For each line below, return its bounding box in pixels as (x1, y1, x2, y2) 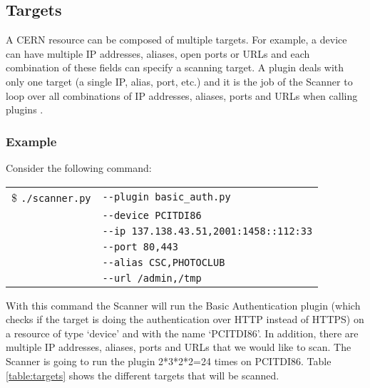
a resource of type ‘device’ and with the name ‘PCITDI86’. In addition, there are (6, 325, 359, 340)
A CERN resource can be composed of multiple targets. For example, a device (6, 32, 347, 47)
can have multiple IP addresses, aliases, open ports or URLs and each (6, 46, 310, 61)
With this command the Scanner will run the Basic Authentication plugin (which (6, 297, 361, 312)
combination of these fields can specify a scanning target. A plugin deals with (6, 60, 344, 75)
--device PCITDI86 (102, 209, 202, 221)
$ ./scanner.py (11, 188, 91, 205)
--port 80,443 (102, 240, 178, 252)
